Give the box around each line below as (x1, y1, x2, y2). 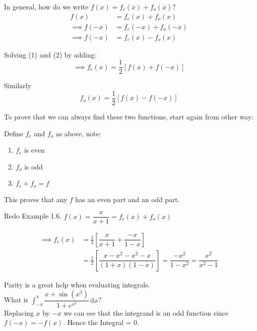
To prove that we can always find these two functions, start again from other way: (4, 111, 254, 121)
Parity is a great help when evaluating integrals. (4, 279, 150, 289)
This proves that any (4, 194, 67, 204)
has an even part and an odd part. (75, 194, 180, 204)
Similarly (4, 80, 31, 91)
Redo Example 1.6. (4, 211, 62, 221)
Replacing (4, 307, 34, 318)
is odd (24, 161, 43, 171)
